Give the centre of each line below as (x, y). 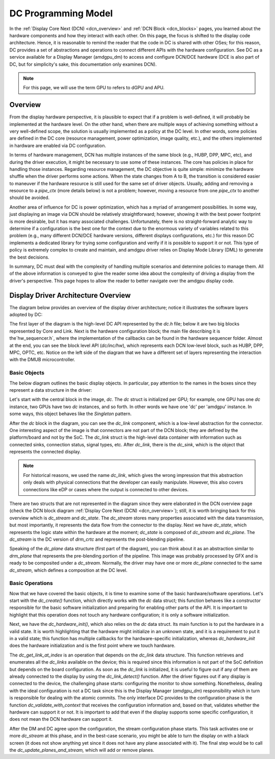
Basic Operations (31, 583)
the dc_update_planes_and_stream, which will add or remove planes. (82, 750)
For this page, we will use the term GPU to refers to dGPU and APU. (94, 88)
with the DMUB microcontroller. (43, 360)
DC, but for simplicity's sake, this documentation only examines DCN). (83, 64)
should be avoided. (30, 198)
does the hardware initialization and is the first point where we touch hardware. (92, 646)
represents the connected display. (45, 452)
